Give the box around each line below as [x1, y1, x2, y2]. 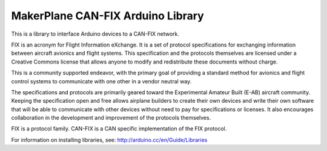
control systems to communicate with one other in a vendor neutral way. [11, 77, 192, 85]
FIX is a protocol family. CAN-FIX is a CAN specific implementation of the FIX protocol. [11, 125, 227, 132]
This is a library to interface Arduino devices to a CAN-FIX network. [11, 30, 180, 37]
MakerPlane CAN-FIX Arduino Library [11, 9, 204, 22]
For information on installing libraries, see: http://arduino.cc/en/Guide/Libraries [11, 136, 208, 143]
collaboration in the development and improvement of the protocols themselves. [11, 114, 211, 121]
